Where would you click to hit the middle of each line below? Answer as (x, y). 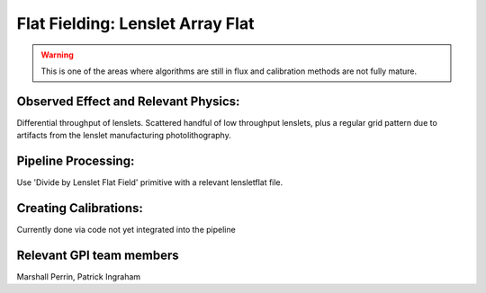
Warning (57, 55)
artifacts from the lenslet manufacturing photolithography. (124, 136)
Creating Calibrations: (80, 208)
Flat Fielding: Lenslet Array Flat (135, 23)
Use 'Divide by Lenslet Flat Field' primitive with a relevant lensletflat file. (150, 182)
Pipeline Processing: (76, 161)
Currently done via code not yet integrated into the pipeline (126, 230)
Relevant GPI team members (98, 255)
